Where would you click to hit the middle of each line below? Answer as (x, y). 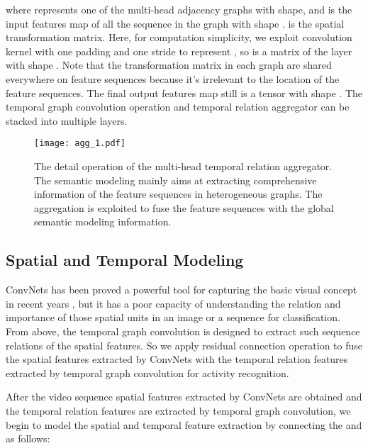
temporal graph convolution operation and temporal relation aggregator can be (178, 107)
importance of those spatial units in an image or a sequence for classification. (173, 317)
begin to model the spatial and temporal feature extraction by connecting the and (184, 424)
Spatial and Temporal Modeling (125, 260)
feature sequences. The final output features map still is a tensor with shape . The (184, 93)
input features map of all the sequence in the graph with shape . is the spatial (175, 23)
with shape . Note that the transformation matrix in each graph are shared (169, 65)
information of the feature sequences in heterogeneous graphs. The (178, 194)
